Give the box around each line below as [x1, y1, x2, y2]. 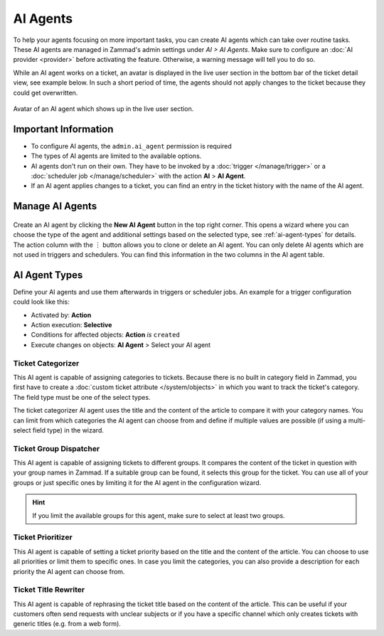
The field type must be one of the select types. [13, 393, 151, 401]
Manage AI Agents [13, 200, 97, 213]
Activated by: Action [31, 310, 92, 319]
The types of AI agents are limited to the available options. [31, 152, 202, 160]
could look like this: [13, 297, 70, 306]
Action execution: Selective [31, 321, 112, 329]
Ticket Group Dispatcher [13, 443, 100, 453]
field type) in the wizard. [32, 425, 105, 434]
